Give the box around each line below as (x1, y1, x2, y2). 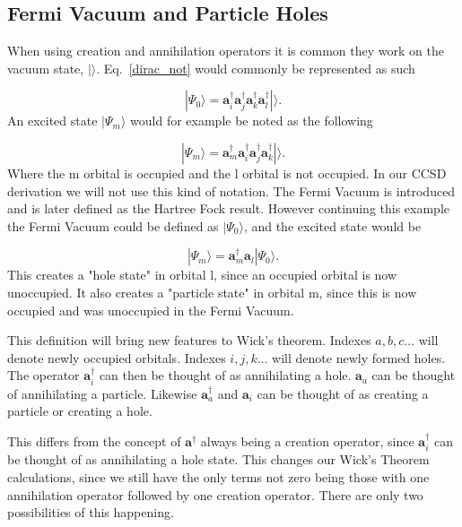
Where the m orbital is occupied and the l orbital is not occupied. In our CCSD (7, 163, 447, 182)
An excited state (7, 111, 98, 130)
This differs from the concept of (7, 431, 181, 450)
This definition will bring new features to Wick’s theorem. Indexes (7, 331, 371, 350)
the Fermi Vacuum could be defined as (7, 216, 219, 235)
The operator (7, 366, 80, 384)
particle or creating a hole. (7, 402, 153, 420)
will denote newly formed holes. (272, 348, 446, 367)
